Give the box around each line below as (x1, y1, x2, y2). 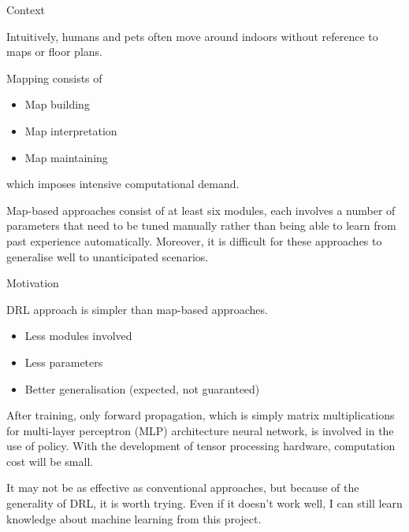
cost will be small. (6, 453, 94, 469)
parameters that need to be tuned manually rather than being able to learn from (6, 217, 396, 234)
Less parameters (24, 353, 103, 370)
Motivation (6, 275, 59, 291)
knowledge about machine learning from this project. (6, 510, 262, 526)
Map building (24, 96, 90, 113)
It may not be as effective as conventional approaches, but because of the (6, 479, 359, 496)
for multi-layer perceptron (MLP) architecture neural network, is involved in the (6, 422, 394, 438)
